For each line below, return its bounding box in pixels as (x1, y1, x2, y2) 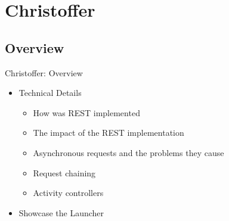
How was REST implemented (33, 106, 140, 119)
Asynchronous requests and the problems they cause (33, 146, 224, 158)
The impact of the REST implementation (33, 126, 184, 139)
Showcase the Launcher (18, 206, 104, 219)
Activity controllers (33, 186, 104, 199)
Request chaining (33, 166, 96, 179)
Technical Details (18, 86, 82, 99)
